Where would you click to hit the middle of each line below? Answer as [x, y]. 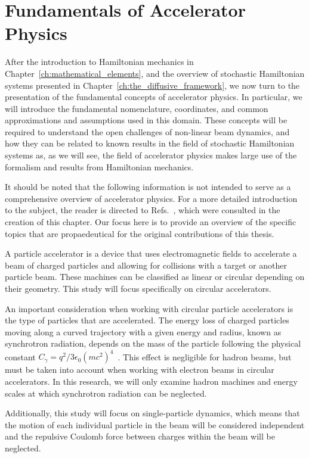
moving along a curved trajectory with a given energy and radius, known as [143, 331]
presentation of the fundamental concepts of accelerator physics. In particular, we [154, 97]
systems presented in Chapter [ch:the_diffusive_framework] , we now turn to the [152, 85]
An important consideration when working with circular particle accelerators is [149, 308]
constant [20, 356]
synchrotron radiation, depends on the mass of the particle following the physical [153, 343]
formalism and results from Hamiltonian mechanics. [99, 166]
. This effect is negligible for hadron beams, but [205, 356]
